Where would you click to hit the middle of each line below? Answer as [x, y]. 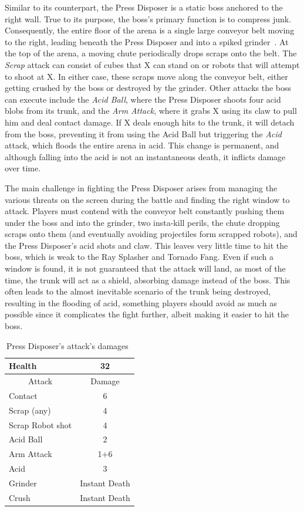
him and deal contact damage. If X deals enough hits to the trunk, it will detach [150, 122]
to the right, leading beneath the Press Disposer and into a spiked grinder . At [147, 41]
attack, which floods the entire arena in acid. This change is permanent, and [142, 145]
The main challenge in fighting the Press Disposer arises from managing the [141, 187]
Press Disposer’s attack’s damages [67, 345]
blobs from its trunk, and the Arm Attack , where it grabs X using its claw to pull [151, 111]
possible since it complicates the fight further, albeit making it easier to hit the [147, 314]
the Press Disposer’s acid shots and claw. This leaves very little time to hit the [146, 245]
